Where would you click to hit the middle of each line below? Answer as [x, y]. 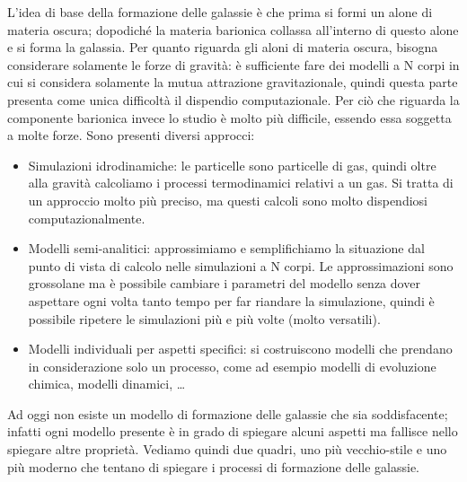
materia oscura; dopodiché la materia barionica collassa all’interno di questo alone [233, 29]
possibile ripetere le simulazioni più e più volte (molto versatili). [204, 318]
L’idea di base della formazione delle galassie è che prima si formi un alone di [220, 12]
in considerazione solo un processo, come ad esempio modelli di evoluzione [232, 366]
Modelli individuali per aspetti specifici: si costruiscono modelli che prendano [240, 349]
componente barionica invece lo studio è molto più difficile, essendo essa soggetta [229, 117]
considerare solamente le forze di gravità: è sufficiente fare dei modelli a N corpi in [233, 64]
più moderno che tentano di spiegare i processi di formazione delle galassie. [214, 466]
